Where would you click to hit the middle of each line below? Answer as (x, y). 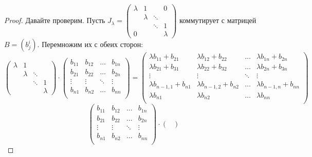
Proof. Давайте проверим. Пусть (55, 20)
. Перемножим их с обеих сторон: (90, 44)
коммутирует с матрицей (218, 20)
